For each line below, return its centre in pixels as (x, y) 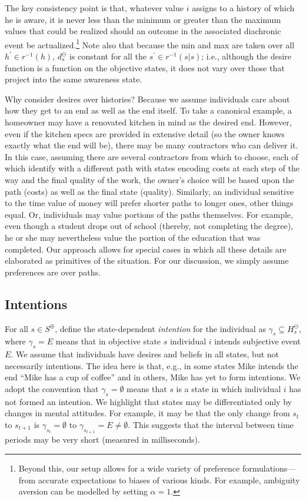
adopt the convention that (52, 388)
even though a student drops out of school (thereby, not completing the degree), (149, 226)
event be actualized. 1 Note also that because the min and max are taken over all (150, 44)
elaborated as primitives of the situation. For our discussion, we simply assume (147, 261)
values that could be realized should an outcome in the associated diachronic (143, 31)
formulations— (269, 468)
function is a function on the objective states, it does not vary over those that (145, 67)
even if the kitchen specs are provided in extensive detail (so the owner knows (145, 133)
